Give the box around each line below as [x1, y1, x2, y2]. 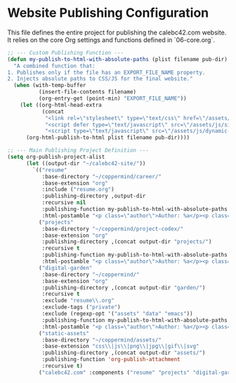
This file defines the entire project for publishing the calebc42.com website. [7, 28, 227, 37]
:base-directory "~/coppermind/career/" [41, 173, 162, 180]
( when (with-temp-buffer [13, 82, 86, 89]
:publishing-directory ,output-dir [41, 193, 146, 200]
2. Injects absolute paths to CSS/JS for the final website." [7, 75, 193, 82]
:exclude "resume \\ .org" [41, 297, 114, 304]
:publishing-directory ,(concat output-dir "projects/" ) [41, 238, 212, 245]
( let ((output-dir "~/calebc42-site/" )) [25, 160, 146, 167]
